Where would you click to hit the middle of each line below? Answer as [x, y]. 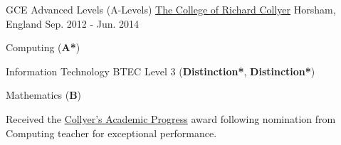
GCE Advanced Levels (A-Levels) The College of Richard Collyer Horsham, [171, 9]
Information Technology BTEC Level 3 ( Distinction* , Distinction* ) [161, 71]
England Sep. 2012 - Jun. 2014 [73, 23]
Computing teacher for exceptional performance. [111, 133]
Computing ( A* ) [43, 47]
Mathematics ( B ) [44, 95]
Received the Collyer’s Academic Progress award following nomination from [171, 118]
